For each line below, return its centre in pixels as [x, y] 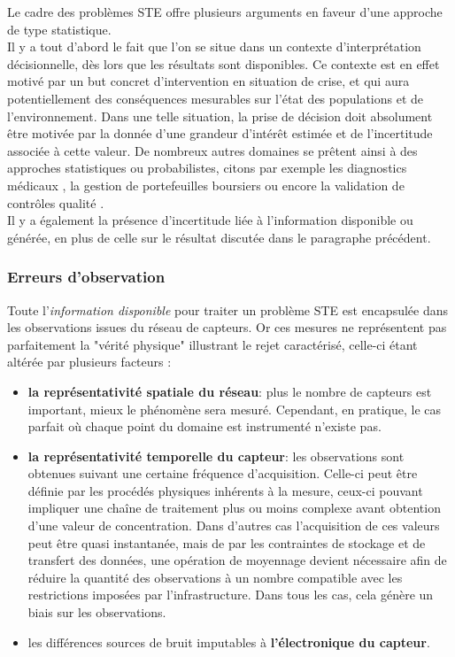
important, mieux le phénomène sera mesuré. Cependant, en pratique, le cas [235, 409]
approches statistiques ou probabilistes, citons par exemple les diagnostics [207, 168]
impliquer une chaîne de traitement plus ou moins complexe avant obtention [234, 508]
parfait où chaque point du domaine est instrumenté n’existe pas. [204, 426]
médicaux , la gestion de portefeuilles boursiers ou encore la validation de [206, 185]
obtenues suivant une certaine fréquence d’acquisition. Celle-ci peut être [223, 473]
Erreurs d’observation [86, 277]
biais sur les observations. [97, 612]
